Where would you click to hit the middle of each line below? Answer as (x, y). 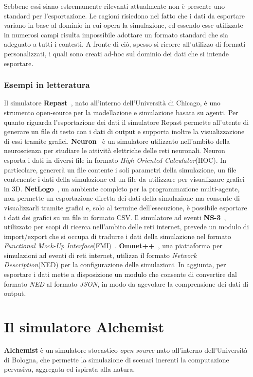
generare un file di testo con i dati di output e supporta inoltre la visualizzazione (124, 131)
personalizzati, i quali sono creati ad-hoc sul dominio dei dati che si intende (116, 53)
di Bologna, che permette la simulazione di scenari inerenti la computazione (117, 359)
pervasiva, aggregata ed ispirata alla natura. (70, 369)
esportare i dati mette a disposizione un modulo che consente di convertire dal (120, 274)
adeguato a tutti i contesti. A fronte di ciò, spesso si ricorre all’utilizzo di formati (125, 44)
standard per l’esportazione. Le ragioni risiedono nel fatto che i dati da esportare (125, 15)
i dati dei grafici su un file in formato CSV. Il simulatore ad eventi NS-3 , (115, 217)
